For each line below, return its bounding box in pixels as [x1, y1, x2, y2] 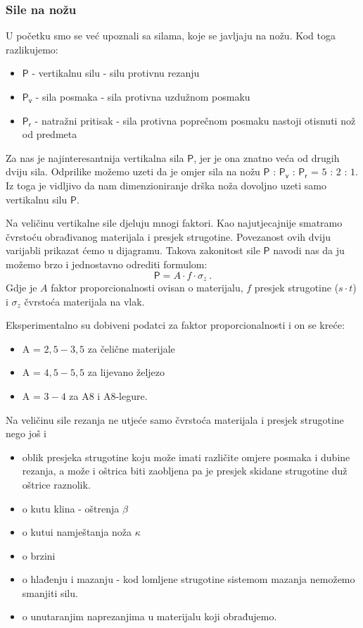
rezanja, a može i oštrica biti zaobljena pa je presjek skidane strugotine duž [22, 463, 348, 478]
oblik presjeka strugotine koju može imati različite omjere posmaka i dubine [22, 449, 350, 464]
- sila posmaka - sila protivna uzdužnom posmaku [35, 89, 250, 103]
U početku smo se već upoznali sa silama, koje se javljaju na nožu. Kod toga [6, 28, 336, 43]
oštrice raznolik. [22, 477, 91, 491]
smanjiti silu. [22, 585, 78, 600]
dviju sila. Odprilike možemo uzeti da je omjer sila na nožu [6, 164, 260, 179]
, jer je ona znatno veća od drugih [193, 150, 340, 165]
